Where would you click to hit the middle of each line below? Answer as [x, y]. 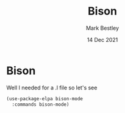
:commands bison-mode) [41, 104]
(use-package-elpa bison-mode [45, 98]
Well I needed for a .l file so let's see [52, 87]
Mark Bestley [102, 28]
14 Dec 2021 [102, 39]
